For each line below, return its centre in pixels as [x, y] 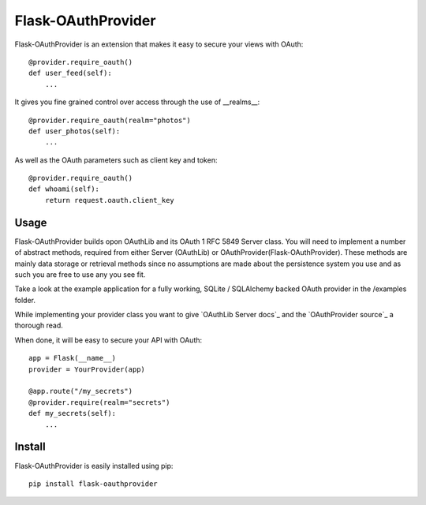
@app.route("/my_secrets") [81, 391]
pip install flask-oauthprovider [93, 484]
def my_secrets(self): [73, 413]
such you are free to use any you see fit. [80, 274]
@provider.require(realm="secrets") [99, 402]
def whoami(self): [64, 189]
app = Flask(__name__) [73, 358]
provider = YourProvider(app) [87, 369]
